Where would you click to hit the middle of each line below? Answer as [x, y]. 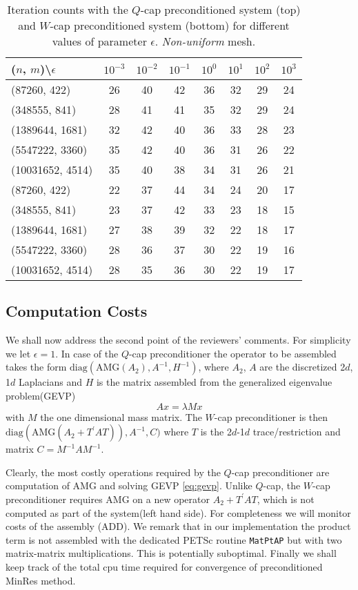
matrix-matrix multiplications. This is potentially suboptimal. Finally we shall [171, 553]
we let [18, 353]
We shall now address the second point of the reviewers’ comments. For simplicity [178, 340]
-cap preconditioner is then [271, 416]
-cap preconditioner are [280, 472]
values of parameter [99, 41]
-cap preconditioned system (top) [220, 9]
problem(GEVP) [41, 395]
